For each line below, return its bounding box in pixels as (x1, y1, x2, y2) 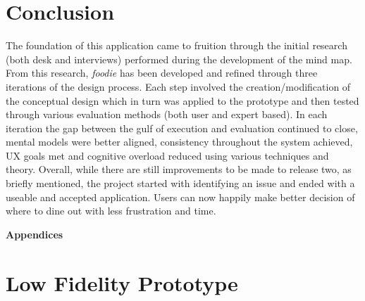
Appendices (6, 226, 63, 241)
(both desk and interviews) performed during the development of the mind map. (6, 51, 352, 66)
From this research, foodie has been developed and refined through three (6, 65, 318, 80)
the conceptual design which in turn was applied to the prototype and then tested (6, 93, 359, 108)
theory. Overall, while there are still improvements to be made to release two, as (6, 162, 352, 177)
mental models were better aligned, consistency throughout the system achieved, (6, 134, 353, 149)
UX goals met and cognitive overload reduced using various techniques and (6, 148, 329, 162)
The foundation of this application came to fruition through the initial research (6, 38, 347, 53)
